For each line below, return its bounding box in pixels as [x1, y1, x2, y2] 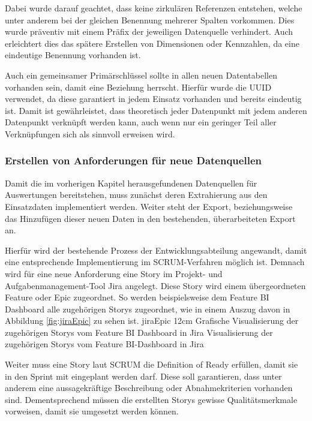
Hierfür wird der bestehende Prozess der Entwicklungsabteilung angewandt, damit [5, 243, 307, 256]
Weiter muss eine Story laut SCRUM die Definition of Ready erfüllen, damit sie [5, 358, 298, 371]
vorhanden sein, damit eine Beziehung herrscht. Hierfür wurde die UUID [5, 80, 272, 93]
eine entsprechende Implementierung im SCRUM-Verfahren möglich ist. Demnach [5, 255, 305, 268]
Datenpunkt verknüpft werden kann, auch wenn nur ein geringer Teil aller [5, 116, 277, 128]
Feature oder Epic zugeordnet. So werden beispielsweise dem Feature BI [5, 291, 269, 303]
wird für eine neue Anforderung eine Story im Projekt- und [5, 267, 223, 279]
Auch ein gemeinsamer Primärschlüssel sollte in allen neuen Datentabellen [5, 68, 277, 81]
